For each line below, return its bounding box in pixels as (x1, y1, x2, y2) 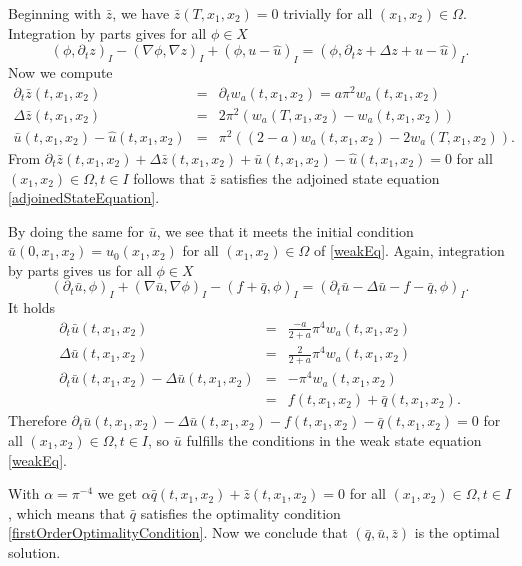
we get (97, 483, 138, 504)
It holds (8, 297, 56, 318)
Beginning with (8, 3, 102, 23)
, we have (112, 3, 170, 23)
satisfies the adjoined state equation (220, 167, 440, 188)
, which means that (8, 502, 126, 523)
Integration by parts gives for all (8, 22, 207, 43)
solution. (8, 541, 61, 562)
